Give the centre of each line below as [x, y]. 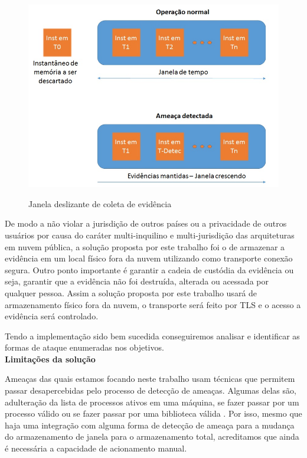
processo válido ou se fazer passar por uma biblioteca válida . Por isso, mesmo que [153, 413]
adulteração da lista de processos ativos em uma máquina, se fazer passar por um [152, 402]
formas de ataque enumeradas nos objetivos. [84, 347]
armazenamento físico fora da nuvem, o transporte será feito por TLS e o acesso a [153, 304]
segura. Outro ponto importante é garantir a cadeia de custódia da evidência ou [149, 269]
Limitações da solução [50, 359]
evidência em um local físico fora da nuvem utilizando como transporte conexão [149, 258]
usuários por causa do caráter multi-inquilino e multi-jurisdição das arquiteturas [150, 235]
